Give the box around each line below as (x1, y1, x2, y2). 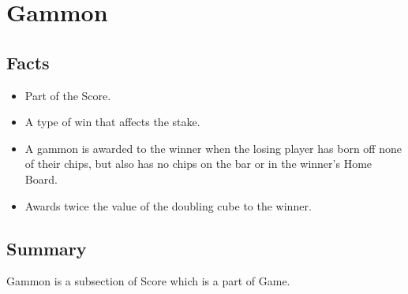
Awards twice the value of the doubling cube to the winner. (24, 197, 312, 214)
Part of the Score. (24, 87, 111, 103)
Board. (24, 170, 58, 187)
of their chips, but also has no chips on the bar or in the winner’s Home (24, 155, 372, 172)
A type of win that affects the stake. (24, 114, 200, 130)
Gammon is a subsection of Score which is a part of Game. (6, 273, 290, 289)
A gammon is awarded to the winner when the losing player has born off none (24, 140, 402, 156)
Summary (6, 236, 87, 260)
